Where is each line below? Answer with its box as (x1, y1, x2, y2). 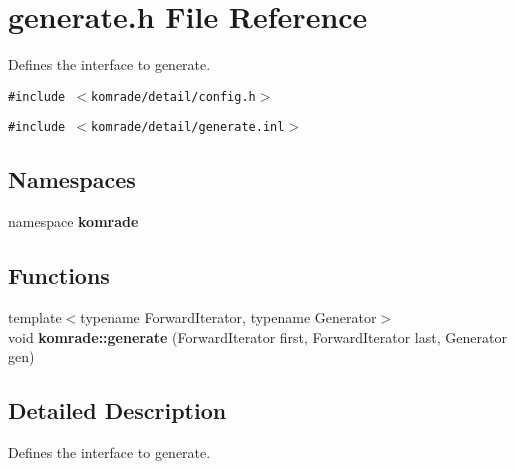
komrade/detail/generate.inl (91, 120, 285, 135)
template (8, 307, 62, 328)
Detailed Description (8, 395, 227, 426)
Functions (8, 260, 110, 291)
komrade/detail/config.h (91, 89, 256, 104)
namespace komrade (8, 211, 139, 232)
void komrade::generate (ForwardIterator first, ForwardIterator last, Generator (8, 326, 507, 347)
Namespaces (8, 164, 136, 195)
